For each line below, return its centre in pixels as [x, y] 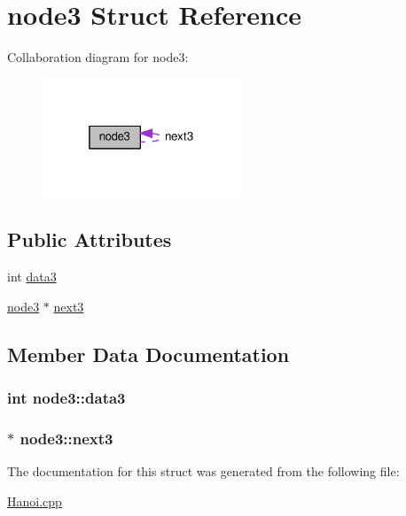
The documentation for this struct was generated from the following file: [203, 470]
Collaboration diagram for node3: [98, 57]
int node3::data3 [66, 397]
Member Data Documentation [148, 354]
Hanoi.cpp [35, 501]
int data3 [32, 276]
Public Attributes [90, 239]
